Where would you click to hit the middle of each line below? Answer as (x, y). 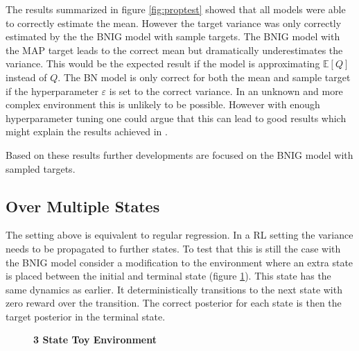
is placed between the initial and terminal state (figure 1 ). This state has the (168, 276)
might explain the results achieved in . (87, 131)
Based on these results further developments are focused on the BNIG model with (179, 154)
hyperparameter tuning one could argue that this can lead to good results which (176, 118)
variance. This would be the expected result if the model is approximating (163, 63)
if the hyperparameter (52, 91)
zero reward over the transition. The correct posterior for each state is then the (174, 303)
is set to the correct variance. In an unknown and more (226, 91)
